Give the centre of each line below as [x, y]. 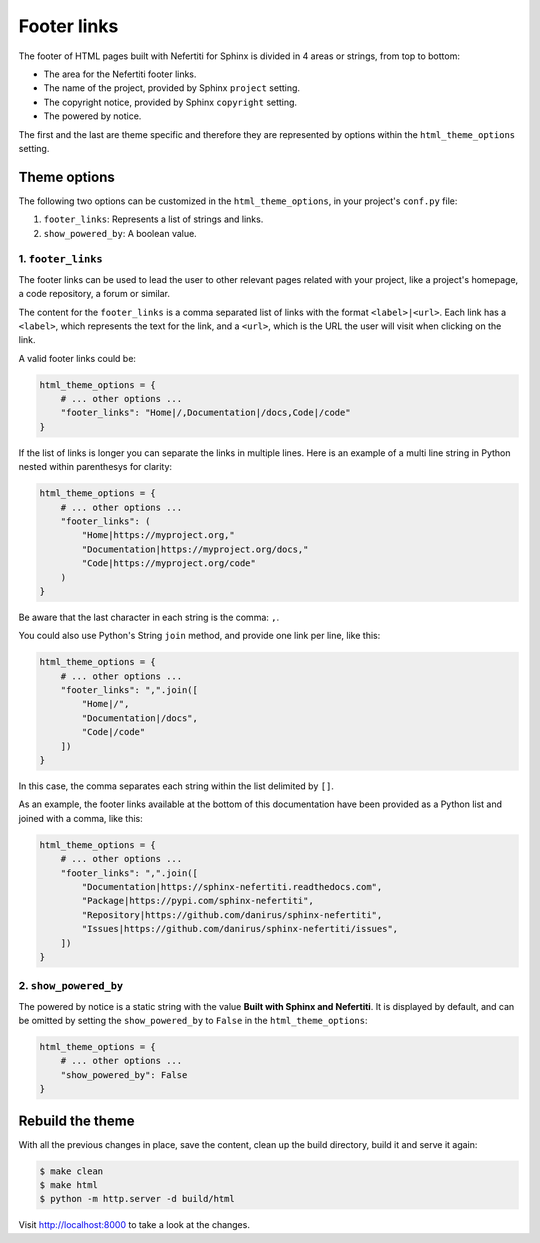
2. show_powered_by [71, 986]
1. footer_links [61, 259]
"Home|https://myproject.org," [158, 535]
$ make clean [71, 1171]
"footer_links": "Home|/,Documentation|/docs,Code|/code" [205, 413]
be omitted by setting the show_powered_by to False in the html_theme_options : [193, 1021]
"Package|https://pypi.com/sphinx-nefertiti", [197, 901]
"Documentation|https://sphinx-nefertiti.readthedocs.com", [232, 886]
